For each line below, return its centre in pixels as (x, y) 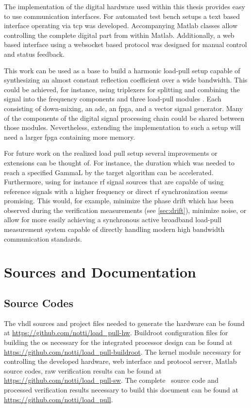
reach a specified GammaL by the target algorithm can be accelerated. (109, 172)
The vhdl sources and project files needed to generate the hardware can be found (124, 323)
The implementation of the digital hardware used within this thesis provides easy (125, 6)
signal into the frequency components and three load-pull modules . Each (113, 99)
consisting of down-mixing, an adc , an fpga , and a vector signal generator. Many (124, 108)
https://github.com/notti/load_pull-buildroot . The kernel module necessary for (123, 351)
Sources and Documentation (100, 272)
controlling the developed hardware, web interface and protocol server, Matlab (120, 361)
